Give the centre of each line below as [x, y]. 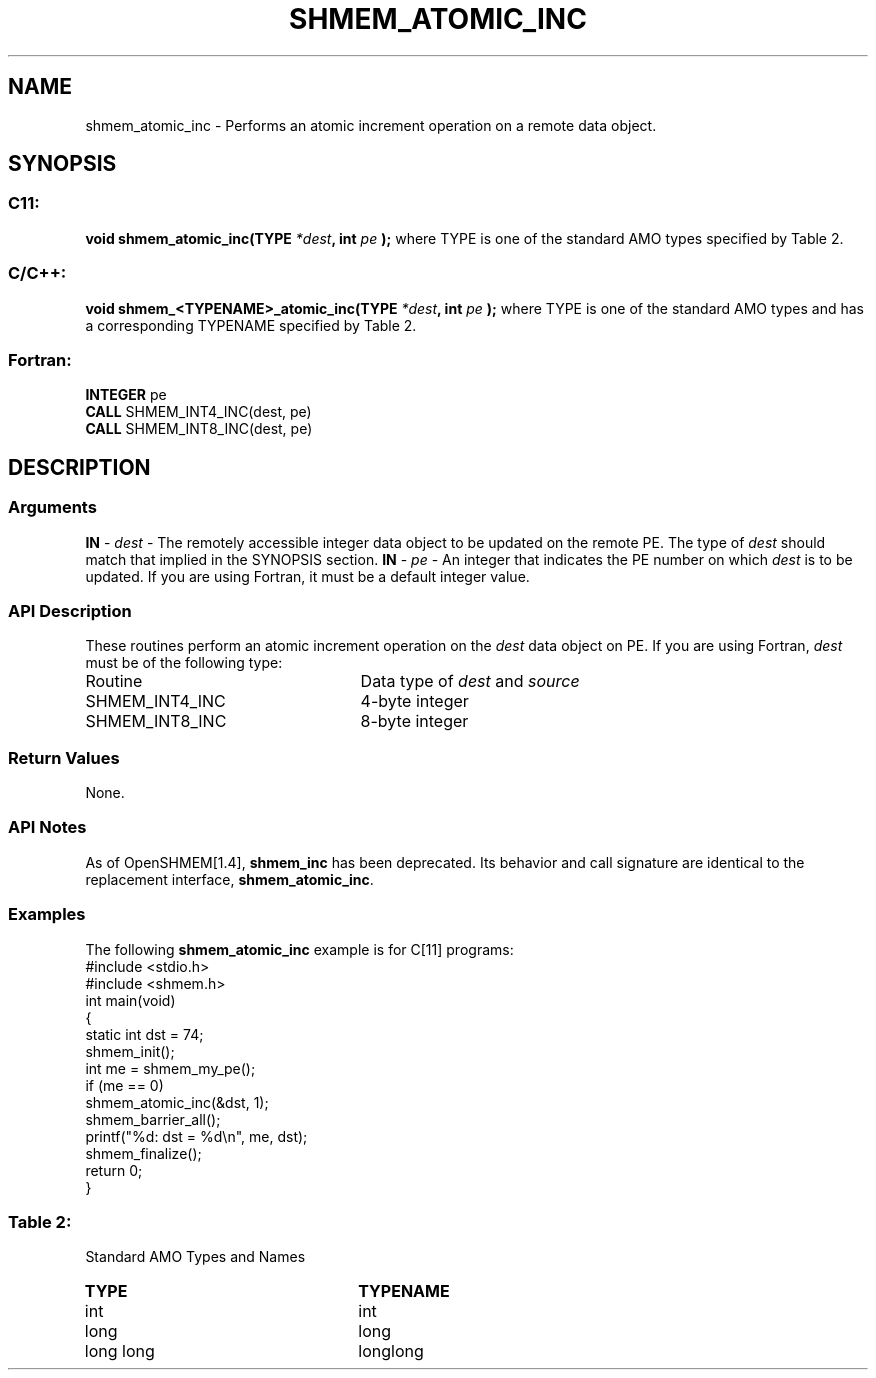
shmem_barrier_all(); [153, 1119]
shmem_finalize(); [143, 1153]
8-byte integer [414, 721]
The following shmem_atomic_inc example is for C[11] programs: [299, 949]
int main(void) [130, 1000]
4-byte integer [414, 701]
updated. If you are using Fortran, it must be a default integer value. [307, 576]
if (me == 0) [124, 1085]
